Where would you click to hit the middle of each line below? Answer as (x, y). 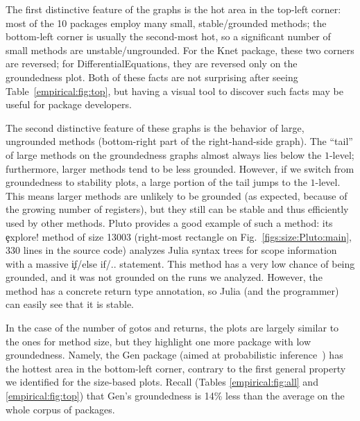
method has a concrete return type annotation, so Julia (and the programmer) (172, 290)
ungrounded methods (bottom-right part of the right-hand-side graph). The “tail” (179, 141)
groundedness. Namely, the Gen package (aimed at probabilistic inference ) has (174, 355)
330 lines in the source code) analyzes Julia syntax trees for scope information (171, 250)
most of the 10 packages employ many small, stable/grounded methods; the (166, 23)
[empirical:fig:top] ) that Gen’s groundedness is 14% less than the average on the (175, 396)
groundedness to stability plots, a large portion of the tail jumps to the (156, 182)
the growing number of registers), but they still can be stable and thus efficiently (177, 209)
